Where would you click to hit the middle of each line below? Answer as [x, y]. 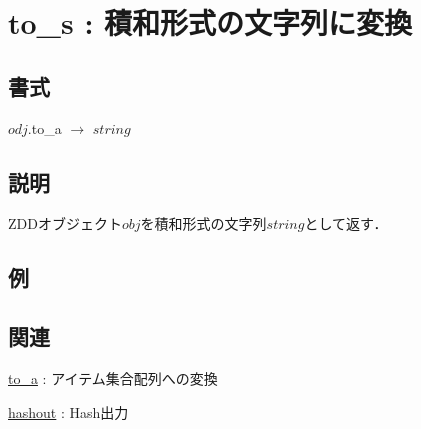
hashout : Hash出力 [68, 411]
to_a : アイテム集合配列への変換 [113, 377]
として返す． [346, 223]
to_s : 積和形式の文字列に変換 [210, 22]
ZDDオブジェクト [65, 223]
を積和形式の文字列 [203, 223]
